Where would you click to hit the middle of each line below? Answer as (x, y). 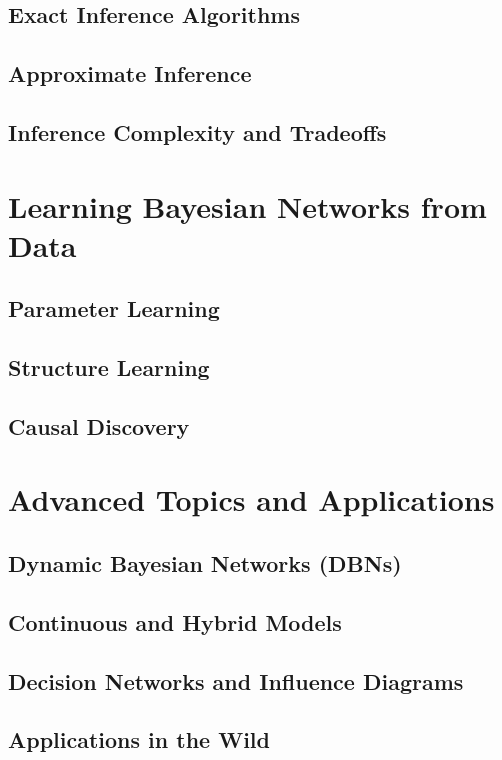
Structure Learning (109, 367)
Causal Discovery (99, 425)
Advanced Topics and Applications (251, 499)
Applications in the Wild (139, 739)
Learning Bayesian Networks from (247, 205)
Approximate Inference (130, 73)
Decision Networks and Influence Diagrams (236, 680)
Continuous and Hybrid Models (175, 621)
